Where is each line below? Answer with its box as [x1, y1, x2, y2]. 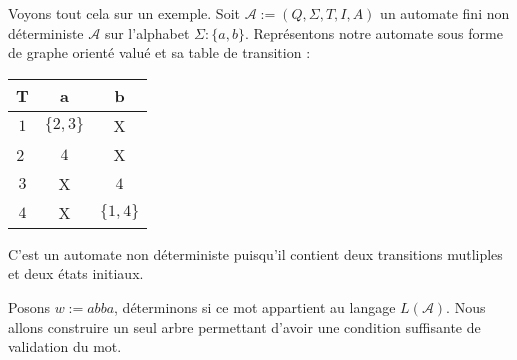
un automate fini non [380, 3, 510, 23]
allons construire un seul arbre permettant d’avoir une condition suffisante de [8, 316, 481, 337]
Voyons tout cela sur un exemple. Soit [8, 3, 240, 23]
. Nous [446, 296, 486, 317]
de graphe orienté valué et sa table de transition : [8, 42, 311, 63]
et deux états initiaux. [8, 263, 144, 284]
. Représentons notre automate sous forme [244, 22, 503, 43]
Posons [8, 296, 50, 317]
